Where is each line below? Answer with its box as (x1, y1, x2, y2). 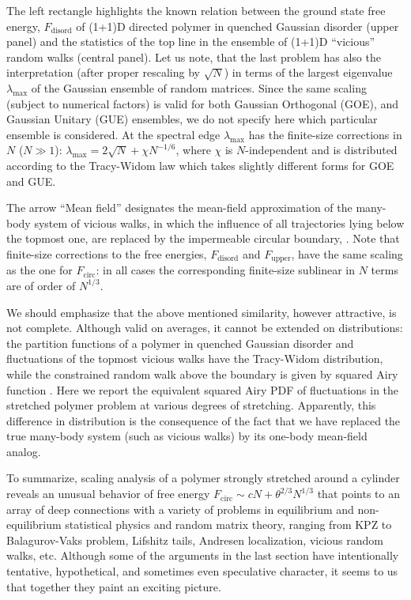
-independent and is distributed (245, 142, 398, 158)
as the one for (6, 262, 73, 278)
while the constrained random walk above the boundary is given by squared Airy (6, 365, 398, 382)
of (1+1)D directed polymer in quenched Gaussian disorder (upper (76, 17, 399, 34)
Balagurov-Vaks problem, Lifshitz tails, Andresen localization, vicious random (6, 531, 383, 548)
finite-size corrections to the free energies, (6, 245, 207, 262)
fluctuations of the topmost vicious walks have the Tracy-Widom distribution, (6, 350, 383, 367)
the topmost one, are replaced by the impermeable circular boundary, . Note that (6, 230, 400, 247)
